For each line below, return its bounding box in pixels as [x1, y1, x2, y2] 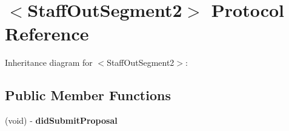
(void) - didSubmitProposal [5, 114, 118, 127]
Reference [5, 21, 89, 46]
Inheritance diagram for [5, 56, 93, 69]
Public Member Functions [5, 86, 171, 104]
